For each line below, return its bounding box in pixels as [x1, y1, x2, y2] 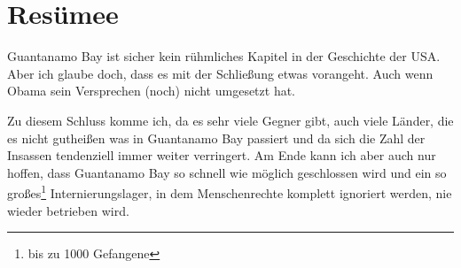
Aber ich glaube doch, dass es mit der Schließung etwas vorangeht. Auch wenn [7, 64, 434, 82]
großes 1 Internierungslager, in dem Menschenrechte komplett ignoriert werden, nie [7, 181, 452, 202]
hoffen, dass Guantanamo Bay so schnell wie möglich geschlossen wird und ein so [7, 163, 447, 181]
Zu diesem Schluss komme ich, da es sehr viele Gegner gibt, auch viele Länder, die [7, 111, 454, 129]
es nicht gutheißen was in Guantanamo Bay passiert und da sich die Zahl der [7, 128, 426, 147]
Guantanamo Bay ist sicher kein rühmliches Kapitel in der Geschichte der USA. [7, 47, 441, 65]
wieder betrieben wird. [7, 201, 129, 219]
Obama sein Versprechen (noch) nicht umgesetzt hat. [7, 81, 296, 100]
